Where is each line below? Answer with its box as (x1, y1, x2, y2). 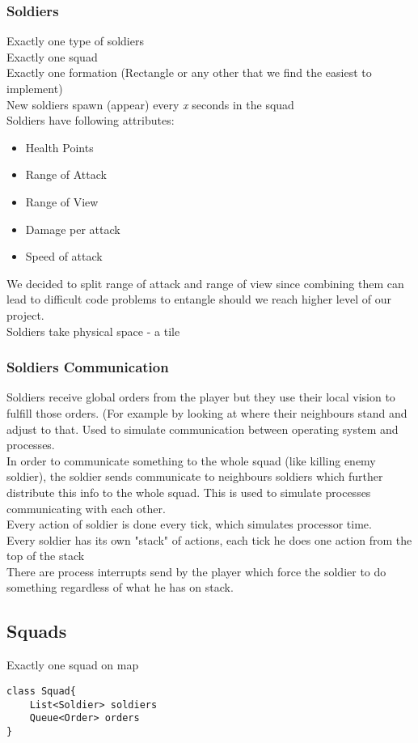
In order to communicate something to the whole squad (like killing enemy (6, 452, 376, 469)
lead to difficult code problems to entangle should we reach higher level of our (6, 291, 391, 308)
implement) (6, 80, 63, 96)
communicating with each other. (6, 499, 166, 516)
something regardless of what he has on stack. (6, 579, 234, 596)
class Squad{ (6, 685, 76, 697)
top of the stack (6, 547, 85, 564)
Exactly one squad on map (6, 656, 139, 673)
